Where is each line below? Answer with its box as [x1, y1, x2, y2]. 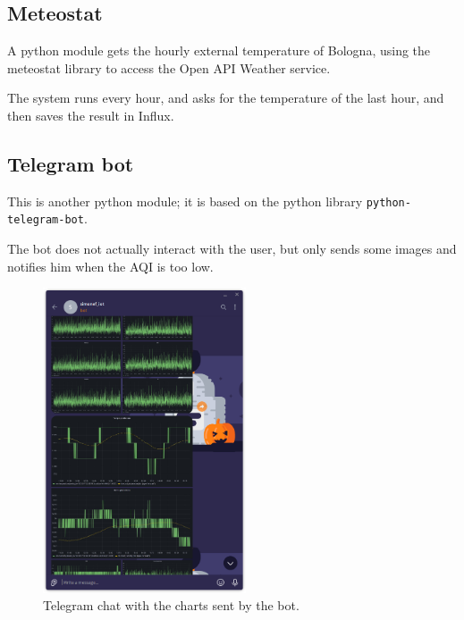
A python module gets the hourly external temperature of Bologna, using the [7, 41, 431, 60]
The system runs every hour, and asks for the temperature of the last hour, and [7, 88, 444, 107]
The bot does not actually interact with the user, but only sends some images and [7, 239, 457, 258]
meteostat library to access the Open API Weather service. [7, 58, 331, 77]
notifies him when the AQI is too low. [7, 256, 214, 275]
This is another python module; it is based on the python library [7, 191, 363, 210]
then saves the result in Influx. [7, 105, 174, 124]
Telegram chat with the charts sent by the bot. [43, 596, 299, 615]
